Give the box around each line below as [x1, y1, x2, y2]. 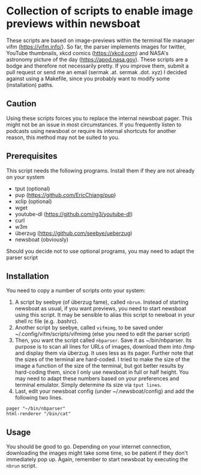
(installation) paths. [6, 81, 54, 88]
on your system [6, 173, 45, 180]
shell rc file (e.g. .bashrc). [14, 317, 79, 325]
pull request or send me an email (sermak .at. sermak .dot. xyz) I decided [6, 68, 187, 75]
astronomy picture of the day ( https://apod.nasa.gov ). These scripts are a [6, 56, 188, 63]
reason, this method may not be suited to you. [6, 134, 120, 141]
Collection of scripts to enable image [6, 4, 193, 18]
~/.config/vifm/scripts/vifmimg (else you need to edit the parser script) [14, 331, 190, 338]
